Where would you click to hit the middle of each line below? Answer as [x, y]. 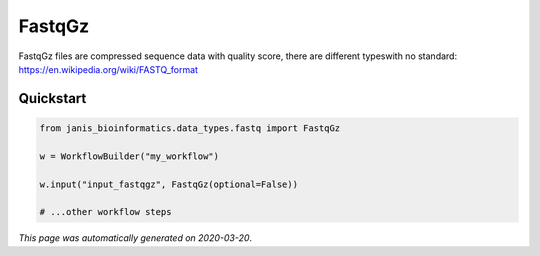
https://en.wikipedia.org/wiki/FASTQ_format [108, 69]
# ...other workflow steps [105, 212]
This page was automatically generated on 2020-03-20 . [135, 238]
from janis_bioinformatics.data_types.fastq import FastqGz [190, 128]
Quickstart [52, 98]
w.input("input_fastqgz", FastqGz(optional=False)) [169, 184]
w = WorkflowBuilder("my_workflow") [129, 156]
